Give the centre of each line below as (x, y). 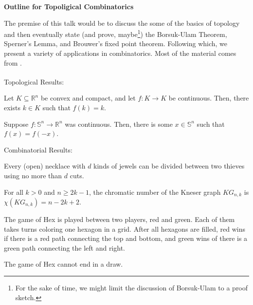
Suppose (16, 124)
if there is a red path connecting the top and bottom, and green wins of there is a (126, 238)
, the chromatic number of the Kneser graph (155, 192)
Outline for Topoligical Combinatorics (69, 6)
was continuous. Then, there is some (119, 124)
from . (13, 62)
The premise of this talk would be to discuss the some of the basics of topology (122, 23)
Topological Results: (34, 81)
